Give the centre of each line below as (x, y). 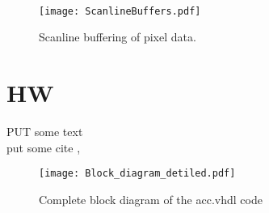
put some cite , (44, 147)
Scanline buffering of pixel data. (118, 37)
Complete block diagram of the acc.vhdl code (151, 199)
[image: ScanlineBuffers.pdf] (120, 11)
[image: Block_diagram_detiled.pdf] (137, 174)
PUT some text (45, 131)
